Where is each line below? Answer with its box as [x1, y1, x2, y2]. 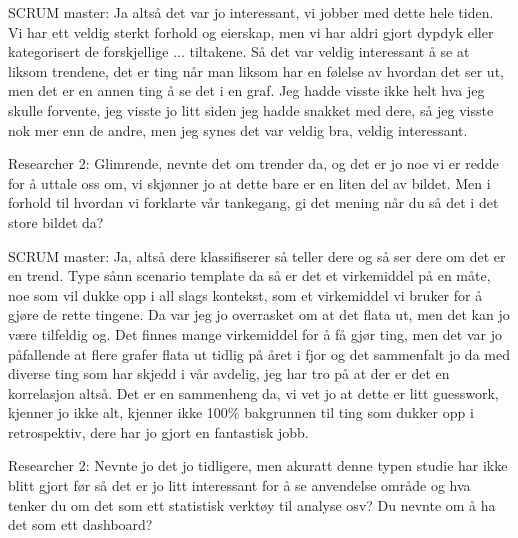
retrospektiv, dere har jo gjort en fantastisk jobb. [8, 421, 309, 442]
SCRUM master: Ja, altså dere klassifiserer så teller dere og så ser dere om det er [8, 245, 506, 266]
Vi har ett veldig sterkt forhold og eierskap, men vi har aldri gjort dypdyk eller [8, 21, 494, 42]
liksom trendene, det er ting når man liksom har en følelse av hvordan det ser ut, [8, 60, 504, 81]
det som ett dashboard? [8, 514, 153, 535]
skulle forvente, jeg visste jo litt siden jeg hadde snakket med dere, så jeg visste [8, 99, 494, 120]
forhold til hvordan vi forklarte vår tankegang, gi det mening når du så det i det [8, 192, 499, 213]
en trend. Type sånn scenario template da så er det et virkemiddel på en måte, [8, 265, 491, 286]
